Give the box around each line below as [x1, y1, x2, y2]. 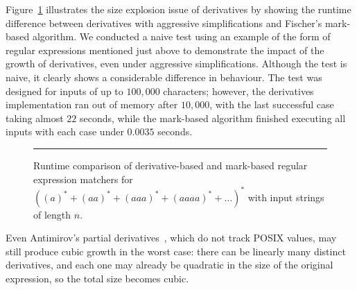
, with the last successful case [209, 97, 334, 112]
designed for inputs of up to [6, 83, 123, 98]
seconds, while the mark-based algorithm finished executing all [80, 110, 346, 125]
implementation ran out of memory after [6, 97, 178, 112]
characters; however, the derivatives [163, 83, 314, 98]
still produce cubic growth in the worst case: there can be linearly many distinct [6, 244, 346, 258]
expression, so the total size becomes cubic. [6, 271, 189, 285]
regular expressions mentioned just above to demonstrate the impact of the [6, 42, 324, 57]
